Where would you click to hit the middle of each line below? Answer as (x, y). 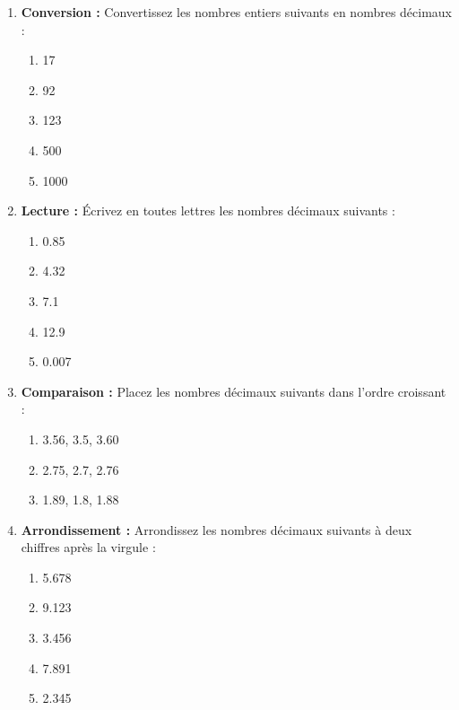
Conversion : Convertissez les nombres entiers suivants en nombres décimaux (237, 12)
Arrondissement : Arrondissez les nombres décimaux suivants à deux (217, 529)
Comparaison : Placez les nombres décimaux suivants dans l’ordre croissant (234, 391)
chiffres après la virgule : (88, 547)
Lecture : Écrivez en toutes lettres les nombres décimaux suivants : (208, 210)
